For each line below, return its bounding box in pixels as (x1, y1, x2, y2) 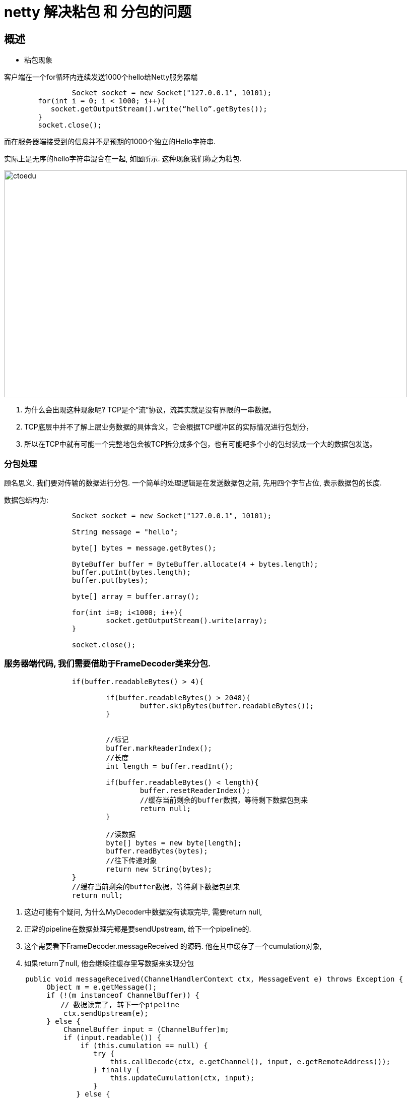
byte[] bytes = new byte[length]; (106, 838, 242, 847)
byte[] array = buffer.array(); (72, 592, 199, 600)
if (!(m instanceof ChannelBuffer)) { (46, 991, 199, 999)
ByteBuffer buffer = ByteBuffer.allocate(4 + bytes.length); (72, 560, 318, 568)
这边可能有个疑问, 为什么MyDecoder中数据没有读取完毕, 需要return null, (24, 907, 262, 916)
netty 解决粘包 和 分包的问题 (4, 4, 191, 21)
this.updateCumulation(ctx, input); (110, 1073, 255, 1082)
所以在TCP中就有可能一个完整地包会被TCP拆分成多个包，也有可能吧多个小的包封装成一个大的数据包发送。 (24, 440, 377, 449)
